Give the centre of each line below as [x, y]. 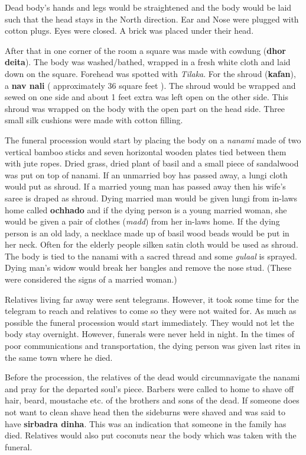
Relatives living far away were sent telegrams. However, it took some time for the [152, 299]
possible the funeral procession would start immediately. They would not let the [149, 322]
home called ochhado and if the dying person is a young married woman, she [146, 209]
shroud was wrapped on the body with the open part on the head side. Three [145, 108]
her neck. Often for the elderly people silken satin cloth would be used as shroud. [152, 244]
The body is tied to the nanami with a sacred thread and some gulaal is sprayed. [151, 256]
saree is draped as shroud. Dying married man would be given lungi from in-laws [151, 198]
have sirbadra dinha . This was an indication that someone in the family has [146, 423]
